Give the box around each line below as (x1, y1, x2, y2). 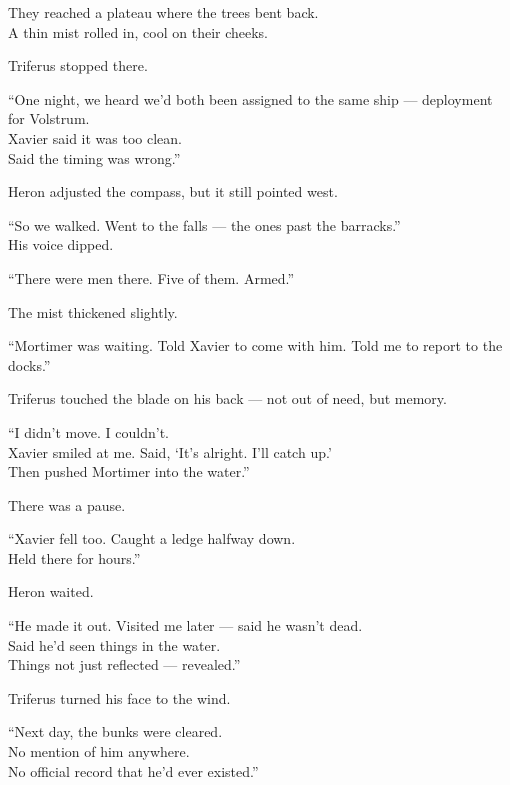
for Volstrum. (8, 108, 90, 129)
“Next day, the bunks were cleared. (8, 721, 223, 742)
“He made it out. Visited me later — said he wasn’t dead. (8, 615, 363, 636)
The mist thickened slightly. (8, 301, 178, 322)
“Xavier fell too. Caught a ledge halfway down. (8, 528, 296, 549)
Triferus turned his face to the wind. (8, 687, 231, 708)
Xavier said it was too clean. (8, 127, 183, 148)
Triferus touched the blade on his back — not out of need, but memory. (8, 388, 447, 409)
